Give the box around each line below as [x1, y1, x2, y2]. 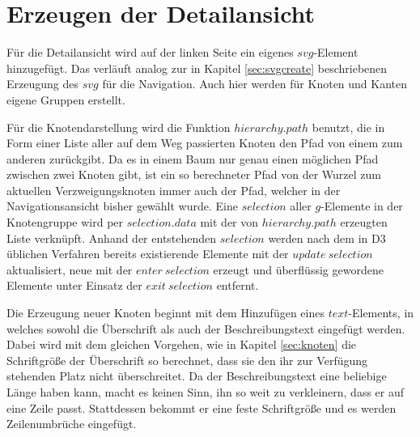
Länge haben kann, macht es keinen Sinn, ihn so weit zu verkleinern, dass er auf [6, 384, 405, 400]
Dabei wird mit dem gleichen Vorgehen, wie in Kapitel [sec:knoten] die [6, 336, 357, 353]
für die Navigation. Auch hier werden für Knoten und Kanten [102, 75, 408, 92]
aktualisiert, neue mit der [6, 261, 133, 278]
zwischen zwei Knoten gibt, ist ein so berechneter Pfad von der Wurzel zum [6, 166, 381, 183]
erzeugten [340, 214, 388, 231]
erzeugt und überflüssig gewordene [213, 261, 384, 278]
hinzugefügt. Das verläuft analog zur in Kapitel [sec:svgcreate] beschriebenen [6, 59, 388, 76]
